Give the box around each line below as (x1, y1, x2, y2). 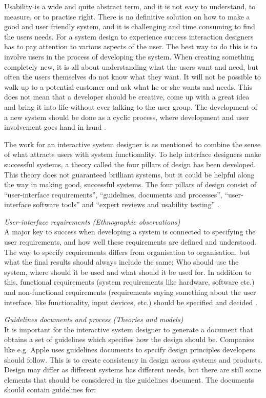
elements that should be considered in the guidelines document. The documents (4, 374, 254, 385)
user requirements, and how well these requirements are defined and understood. (4, 236, 257, 247)
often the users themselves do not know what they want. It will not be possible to (4, 71, 261, 82)
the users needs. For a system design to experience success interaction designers (4, 31, 254, 42)
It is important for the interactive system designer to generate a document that (4, 324, 253, 334)
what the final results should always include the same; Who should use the (4, 256, 239, 267)
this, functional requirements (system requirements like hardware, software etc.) (4, 276, 255, 287)
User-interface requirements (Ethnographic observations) (4, 216, 180, 227)
